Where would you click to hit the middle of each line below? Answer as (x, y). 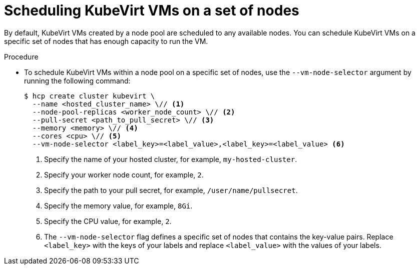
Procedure (21, 56)
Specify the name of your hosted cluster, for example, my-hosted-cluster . (171, 159)
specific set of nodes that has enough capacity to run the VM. (106, 41)
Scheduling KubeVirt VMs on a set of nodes (152, 10)
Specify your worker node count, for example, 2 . (124, 174)
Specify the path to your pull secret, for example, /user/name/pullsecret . (171, 190)
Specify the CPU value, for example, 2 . (108, 221)
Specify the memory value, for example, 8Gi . (118, 205)
